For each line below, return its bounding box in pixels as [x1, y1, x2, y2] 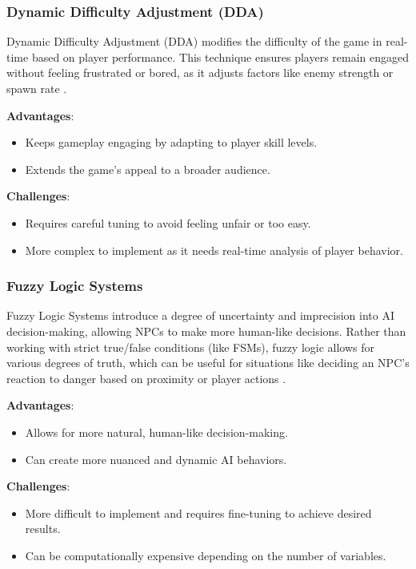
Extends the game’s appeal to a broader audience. [25, 160, 270, 177]
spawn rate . [6, 80, 67, 96]
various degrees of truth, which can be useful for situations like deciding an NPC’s [6, 354, 410, 371]
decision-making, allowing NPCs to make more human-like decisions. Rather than [6, 322, 406, 339]
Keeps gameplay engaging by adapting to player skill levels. [25, 134, 318, 151]
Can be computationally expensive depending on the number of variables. [25, 547, 386, 563]
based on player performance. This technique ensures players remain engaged [31, 48, 410, 65]
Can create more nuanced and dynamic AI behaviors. [25, 450, 287, 467]
